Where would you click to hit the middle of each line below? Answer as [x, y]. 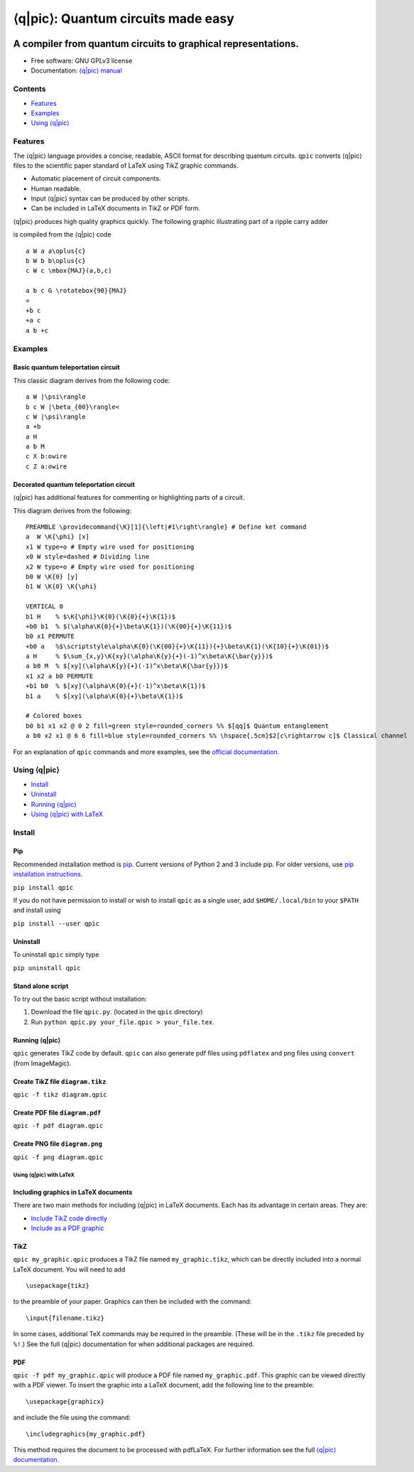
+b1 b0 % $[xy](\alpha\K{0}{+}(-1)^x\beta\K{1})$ [116, 686]
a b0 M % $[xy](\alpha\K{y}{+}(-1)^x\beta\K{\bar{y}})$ [127, 666]
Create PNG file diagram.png [58, 1144]
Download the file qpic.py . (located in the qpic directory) [117, 1012]
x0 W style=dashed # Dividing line [88, 557]
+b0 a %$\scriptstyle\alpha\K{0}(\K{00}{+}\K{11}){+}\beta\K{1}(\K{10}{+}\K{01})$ [178, 646]
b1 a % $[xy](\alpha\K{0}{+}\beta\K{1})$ [105, 696]
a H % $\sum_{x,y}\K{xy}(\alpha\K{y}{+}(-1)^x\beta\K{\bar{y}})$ [149, 656]
